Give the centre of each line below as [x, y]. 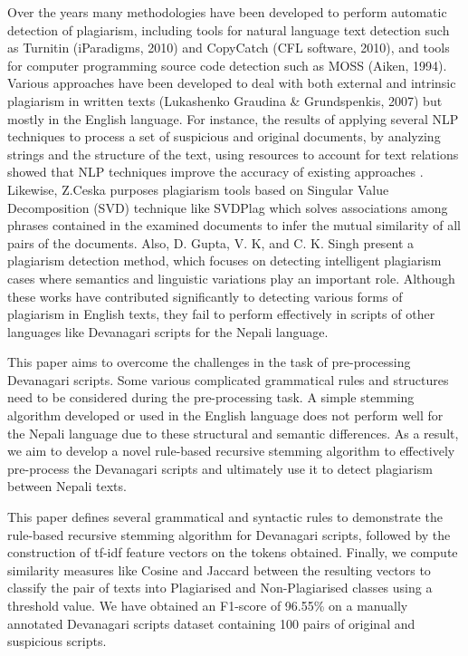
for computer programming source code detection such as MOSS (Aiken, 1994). [227, 65]
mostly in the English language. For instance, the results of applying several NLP [233, 118]
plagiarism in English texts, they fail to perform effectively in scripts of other [221, 314]
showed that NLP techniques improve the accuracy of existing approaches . [215, 172]
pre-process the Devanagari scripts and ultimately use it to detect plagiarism [220, 468]
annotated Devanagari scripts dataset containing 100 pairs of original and [211, 623]
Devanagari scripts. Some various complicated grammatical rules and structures [228, 379]
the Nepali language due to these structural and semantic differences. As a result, [233, 433]
